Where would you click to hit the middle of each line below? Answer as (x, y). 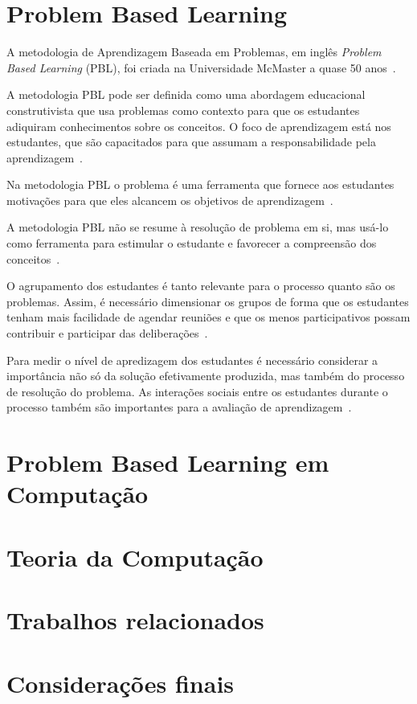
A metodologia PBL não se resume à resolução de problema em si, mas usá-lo (198, 227)
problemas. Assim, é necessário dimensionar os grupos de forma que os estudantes (208, 301)
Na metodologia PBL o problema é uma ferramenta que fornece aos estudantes (200, 184)
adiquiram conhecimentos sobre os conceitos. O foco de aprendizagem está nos (199, 126)
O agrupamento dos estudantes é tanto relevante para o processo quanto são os (201, 286)
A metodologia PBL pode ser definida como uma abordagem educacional (186, 94)
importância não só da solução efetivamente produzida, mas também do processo (206, 376)
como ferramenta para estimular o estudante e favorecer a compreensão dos (192, 243)
